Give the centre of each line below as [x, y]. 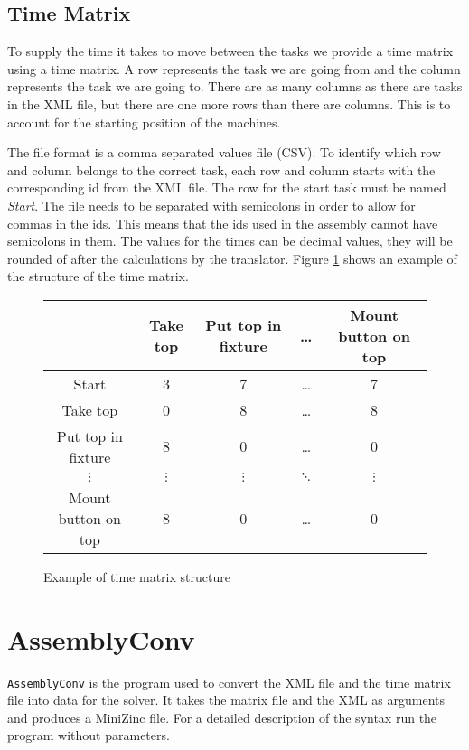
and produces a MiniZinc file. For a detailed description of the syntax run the [222, 717]
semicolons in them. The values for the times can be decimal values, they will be [230, 241]
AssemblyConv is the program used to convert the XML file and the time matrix [229, 682]
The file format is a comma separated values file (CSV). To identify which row [224, 152]
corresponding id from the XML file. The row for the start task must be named [227, 187]
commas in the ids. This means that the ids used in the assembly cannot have [223, 223]
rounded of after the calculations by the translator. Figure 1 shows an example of [232, 258]
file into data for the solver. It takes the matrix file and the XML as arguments [226, 700]
